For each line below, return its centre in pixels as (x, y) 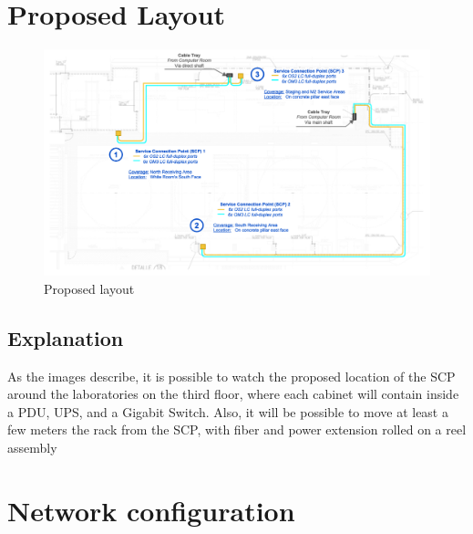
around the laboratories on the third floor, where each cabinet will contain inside (233, 394)
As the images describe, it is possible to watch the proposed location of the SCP (231, 376)
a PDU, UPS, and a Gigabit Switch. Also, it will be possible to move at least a (228, 411)
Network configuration (151, 510)
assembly (32, 447)
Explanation (66, 337)
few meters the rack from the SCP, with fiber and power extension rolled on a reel (237, 429)
